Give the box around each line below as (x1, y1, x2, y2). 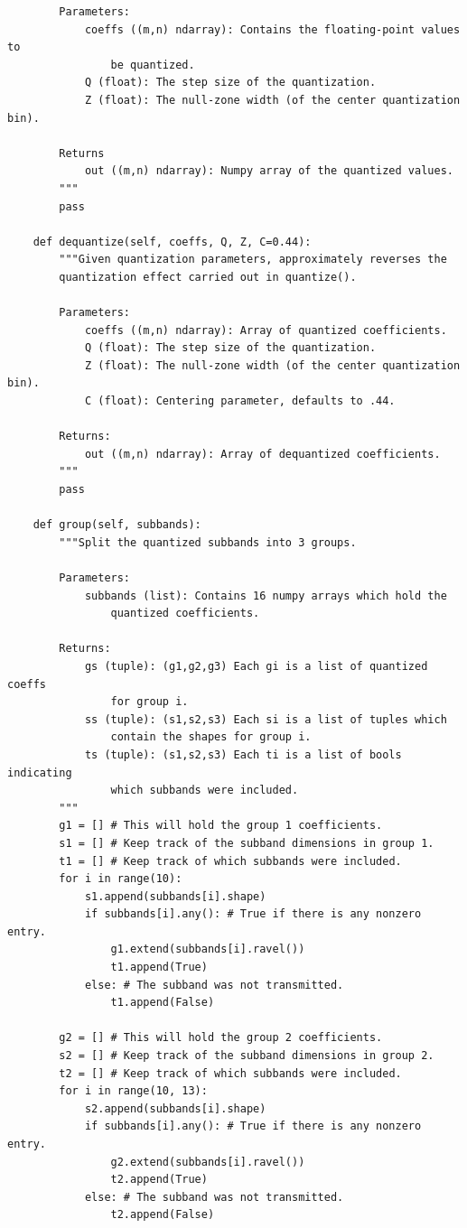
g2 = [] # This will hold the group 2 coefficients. (59, 1031, 383, 1045)
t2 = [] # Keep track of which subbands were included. (59, 1066, 402, 1080)
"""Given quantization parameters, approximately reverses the (59, 253, 447, 266)
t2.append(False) (110, 1208, 215, 1222)
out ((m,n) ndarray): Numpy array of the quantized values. (84, 164, 453, 178)
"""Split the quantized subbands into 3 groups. (59, 535, 357, 549)
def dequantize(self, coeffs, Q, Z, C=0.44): (33, 235, 312, 248)
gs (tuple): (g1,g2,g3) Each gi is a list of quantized (84, 659, 428, 673)
